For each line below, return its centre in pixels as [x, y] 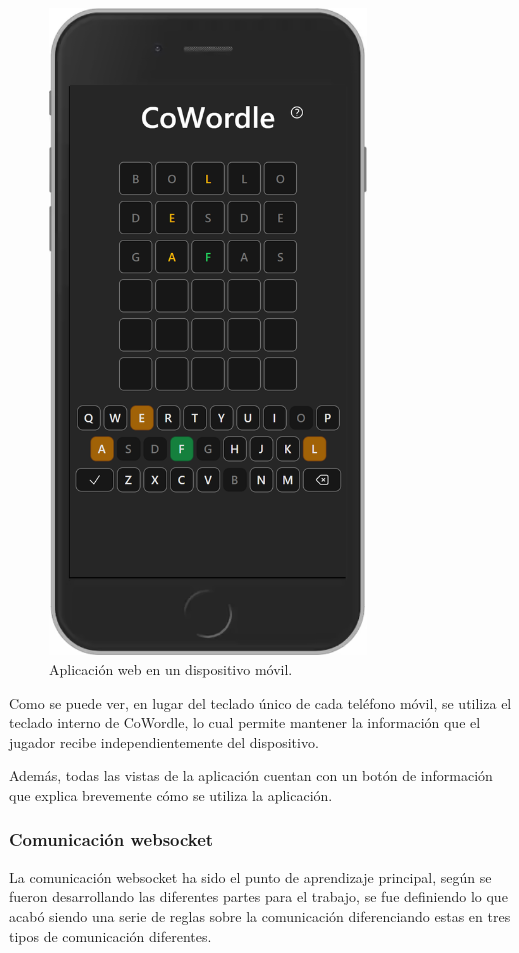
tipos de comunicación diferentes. [110, 935]
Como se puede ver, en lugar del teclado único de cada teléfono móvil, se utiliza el [260, 702]
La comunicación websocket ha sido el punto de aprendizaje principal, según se [250, 876]
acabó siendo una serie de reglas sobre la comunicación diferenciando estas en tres [260, 915]
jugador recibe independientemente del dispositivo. [164, 741]
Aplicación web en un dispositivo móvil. [171, 668]
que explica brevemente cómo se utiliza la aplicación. [171, 794]
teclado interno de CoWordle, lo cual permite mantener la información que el [245, 722]
